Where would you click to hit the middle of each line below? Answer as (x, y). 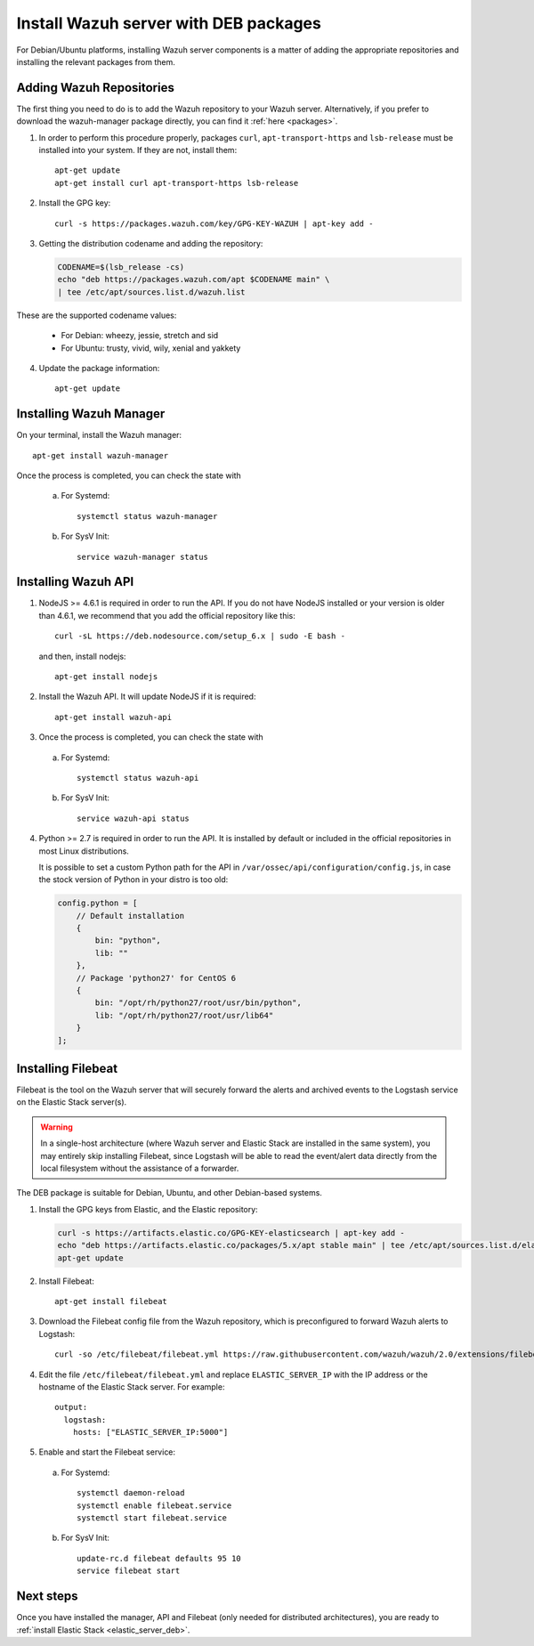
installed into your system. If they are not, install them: (138, 150)
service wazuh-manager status (143, 557)
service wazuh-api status (133, 818)
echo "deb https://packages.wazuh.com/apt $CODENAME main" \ (194, 280)
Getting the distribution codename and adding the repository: (151, 243)
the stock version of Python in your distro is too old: (133, 880)
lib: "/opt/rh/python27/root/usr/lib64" (184, 1015)
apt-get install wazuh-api (113, 717)
